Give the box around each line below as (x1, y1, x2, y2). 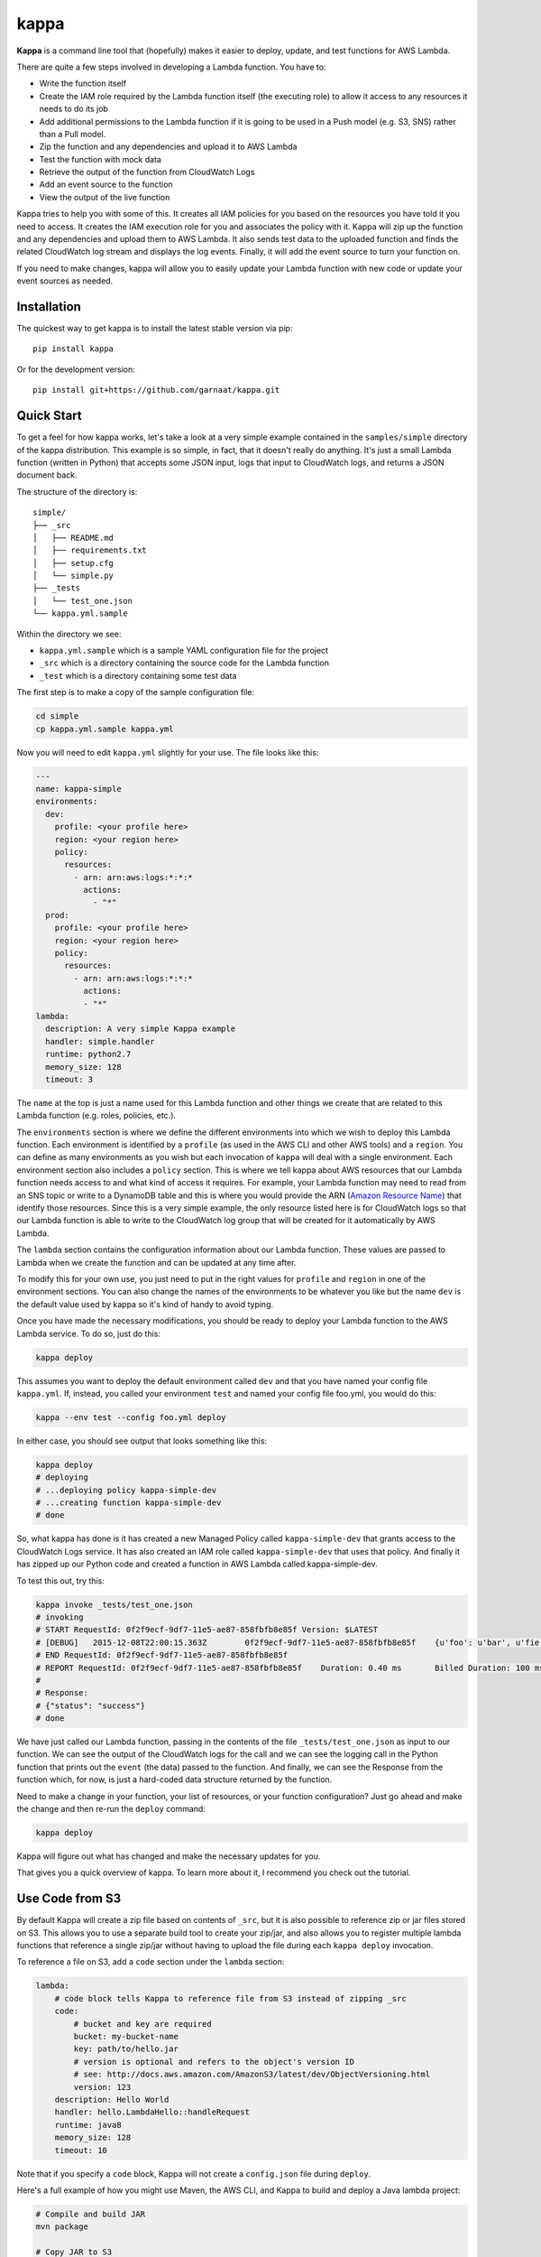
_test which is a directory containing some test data (39, 670, 237, 681)
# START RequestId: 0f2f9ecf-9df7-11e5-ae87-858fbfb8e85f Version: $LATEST (35, 1625, 379, 1635)
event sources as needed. (16, 275, 114, 286)
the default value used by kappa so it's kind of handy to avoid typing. (16, 1298, 274, 1309)
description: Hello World (54, 2094, 170, 2104)
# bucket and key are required (73, 2019, 212, 2029)
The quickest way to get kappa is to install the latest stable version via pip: (16, 323, 293, 334)
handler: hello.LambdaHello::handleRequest (54, 2107, 250, 2117)
